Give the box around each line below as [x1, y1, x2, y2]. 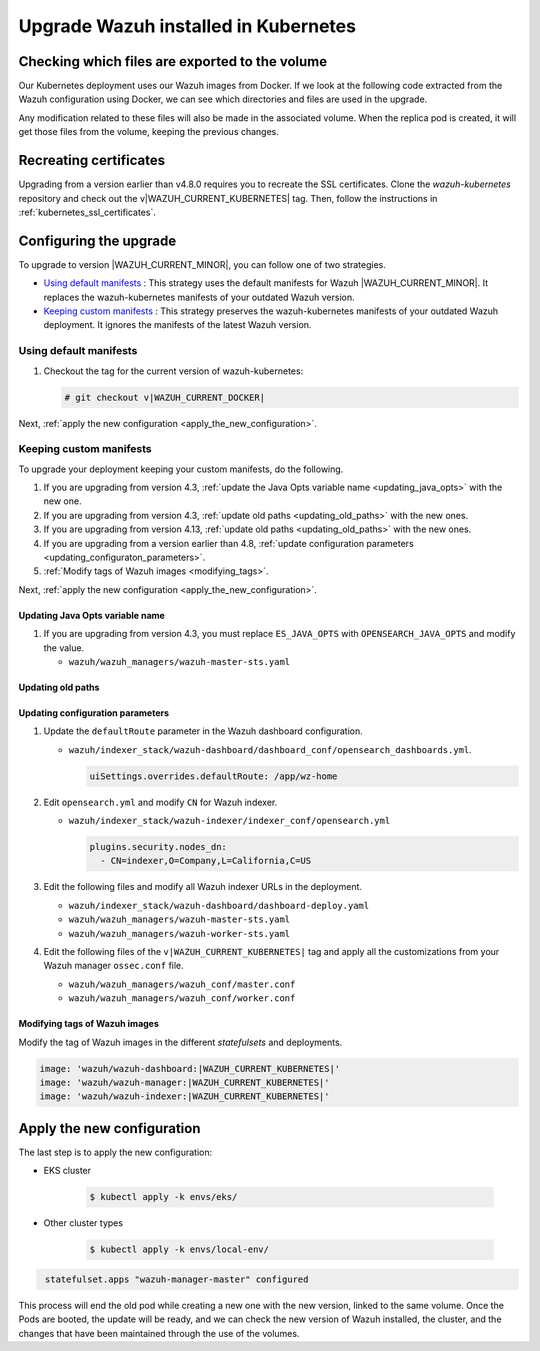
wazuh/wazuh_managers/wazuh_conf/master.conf [68, 978, 296, 990]
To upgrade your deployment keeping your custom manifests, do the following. [18, 463, 344, 475]
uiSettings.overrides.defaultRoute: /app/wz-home [89, 770, 338, 782]
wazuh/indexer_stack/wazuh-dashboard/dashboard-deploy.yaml [68, 900, 370, 911]
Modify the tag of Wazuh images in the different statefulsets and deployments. [18, 1036, 343, 1048]
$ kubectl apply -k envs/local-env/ [89, 1244, 270, 1255]
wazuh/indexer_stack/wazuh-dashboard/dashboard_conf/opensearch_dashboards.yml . [68, 743, 472, 755]
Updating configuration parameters [18, 706, 170, 719]
